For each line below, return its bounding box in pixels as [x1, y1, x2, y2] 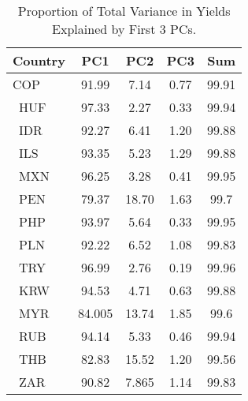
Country [13, 51, 65, 69]
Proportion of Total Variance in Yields [17, 2, 231, 20]
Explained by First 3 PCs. [52, 20, 197, 38]
